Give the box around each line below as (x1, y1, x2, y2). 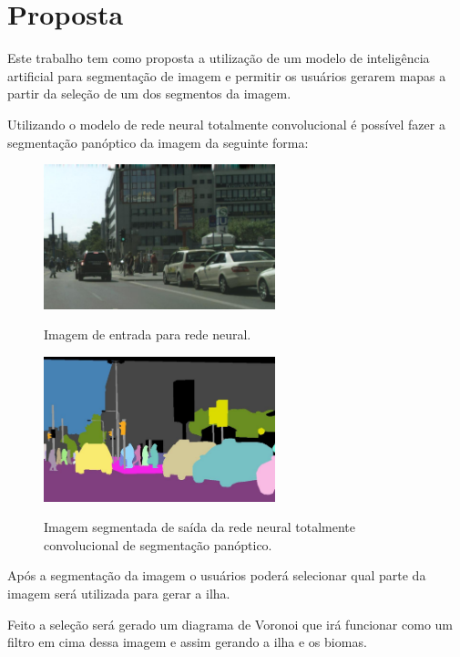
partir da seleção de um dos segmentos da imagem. (7, 84, 291, 103)
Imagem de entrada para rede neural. (44, 325, 251, 344)
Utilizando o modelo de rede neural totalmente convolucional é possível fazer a (7, 114, 445, 133)
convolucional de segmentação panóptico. (44, 535, 272, 554)
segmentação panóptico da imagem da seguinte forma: (7, 132, 309, 151)
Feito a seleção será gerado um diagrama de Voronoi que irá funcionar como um (7, 614, 454, 633)
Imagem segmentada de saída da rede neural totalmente (44, 517, 356, 537)
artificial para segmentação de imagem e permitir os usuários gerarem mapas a (7, 66, 446, 85)
